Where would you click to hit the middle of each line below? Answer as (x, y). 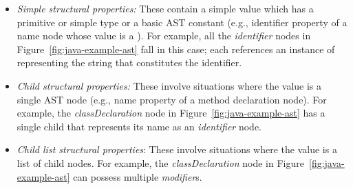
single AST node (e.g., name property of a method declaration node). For (172, 99)
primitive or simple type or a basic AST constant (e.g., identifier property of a (182, 22)
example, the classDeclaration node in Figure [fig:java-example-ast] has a (171, 113)
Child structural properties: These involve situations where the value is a (169, 85)
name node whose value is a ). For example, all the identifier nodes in (164, 36)
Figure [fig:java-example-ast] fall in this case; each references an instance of (176, 49)
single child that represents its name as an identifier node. (139, 126)
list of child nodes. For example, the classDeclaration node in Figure (160, 162)
